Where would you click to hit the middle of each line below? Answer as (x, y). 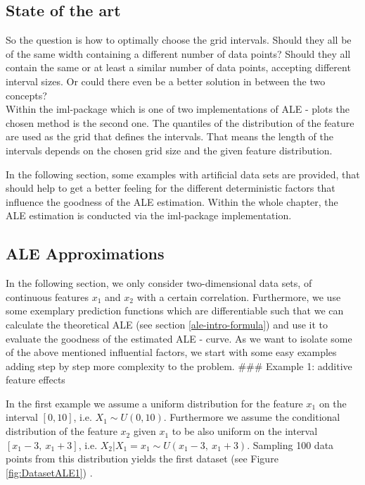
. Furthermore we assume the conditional (252, 417)
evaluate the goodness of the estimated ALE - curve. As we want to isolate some (179, 338)
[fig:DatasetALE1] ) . (49, 472)
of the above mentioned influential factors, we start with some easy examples (171, 352)
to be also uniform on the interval (245, 431)
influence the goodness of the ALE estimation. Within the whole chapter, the (172, 201)
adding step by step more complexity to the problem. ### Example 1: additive (179, 366)
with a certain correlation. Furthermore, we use (239, 296)
